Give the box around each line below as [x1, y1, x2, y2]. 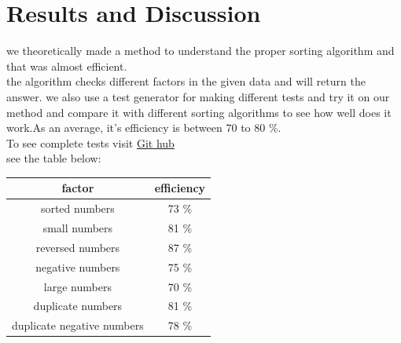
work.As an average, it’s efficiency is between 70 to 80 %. [6, 119, 281, 136]
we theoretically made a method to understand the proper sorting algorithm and [6, 42, 395, 59]
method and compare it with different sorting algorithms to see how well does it [6, 104, 392, 120]
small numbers [42, 220, 113, 236]
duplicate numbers [33, 297, 123, 314]
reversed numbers [35, 239, 120, 255]
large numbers [43, 278, 112, 294]
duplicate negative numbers [12, 317, 144, 334]
